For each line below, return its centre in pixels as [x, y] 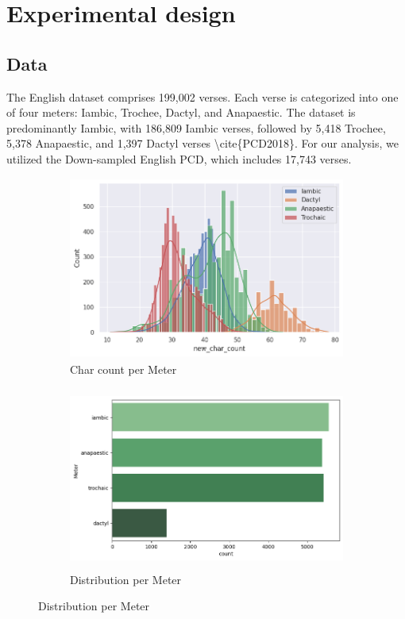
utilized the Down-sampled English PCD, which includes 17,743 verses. [179, 158]
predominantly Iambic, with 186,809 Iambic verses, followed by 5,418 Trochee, [196, 127]
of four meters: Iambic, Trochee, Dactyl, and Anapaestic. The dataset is [181, 112]
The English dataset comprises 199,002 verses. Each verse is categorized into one [202, 96]
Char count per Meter [123, 369]
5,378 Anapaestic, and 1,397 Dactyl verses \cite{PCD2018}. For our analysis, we [202, 143]
